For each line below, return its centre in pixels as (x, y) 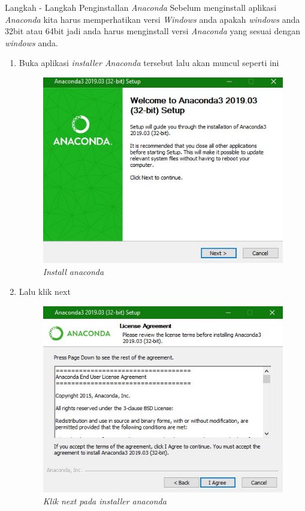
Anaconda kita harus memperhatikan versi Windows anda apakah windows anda (152, 19)
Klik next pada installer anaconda (105, 501)
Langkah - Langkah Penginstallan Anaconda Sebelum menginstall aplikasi (141, 7)
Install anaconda (73, 271)
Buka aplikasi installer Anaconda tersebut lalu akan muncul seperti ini (149, 63)
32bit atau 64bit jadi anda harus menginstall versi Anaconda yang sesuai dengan (153, 31)
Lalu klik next (45, 292)
